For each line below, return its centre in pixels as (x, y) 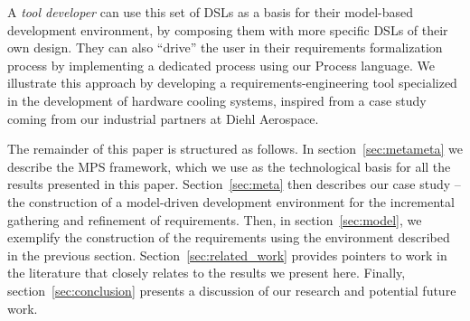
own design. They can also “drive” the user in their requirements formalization (225, 47)
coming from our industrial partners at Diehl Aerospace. (163, 118)
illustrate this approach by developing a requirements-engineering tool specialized (232, 83)
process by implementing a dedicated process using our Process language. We (221, 65)
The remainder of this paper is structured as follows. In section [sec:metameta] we (235, 149)
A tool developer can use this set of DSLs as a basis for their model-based (211, 12)
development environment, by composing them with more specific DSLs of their (228, 29)
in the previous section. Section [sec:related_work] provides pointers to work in (227, 255)
